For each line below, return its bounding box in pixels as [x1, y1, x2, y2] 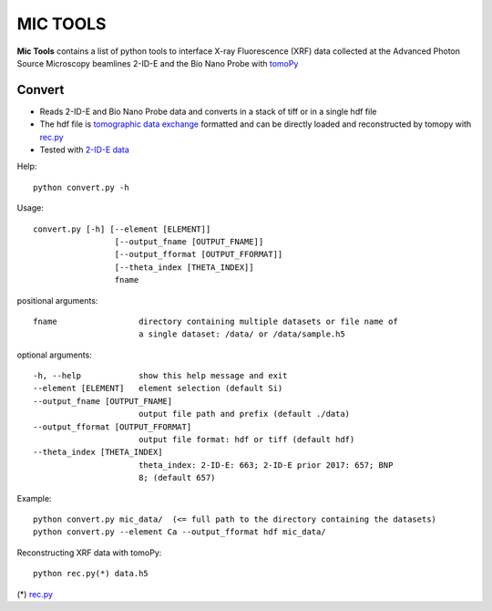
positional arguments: [16, 295, 98, 305]
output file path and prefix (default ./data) [138, 409, 351, 419]
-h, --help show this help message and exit [33, 370, 288, 381]
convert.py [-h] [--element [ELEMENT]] [33, 223, 211, 234]
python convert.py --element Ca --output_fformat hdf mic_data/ [33, 527, 327, 537]
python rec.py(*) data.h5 [33, 568, 149, 579]
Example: [16, 492, 52, 503]
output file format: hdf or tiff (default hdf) [138, 434, 355, 445]
